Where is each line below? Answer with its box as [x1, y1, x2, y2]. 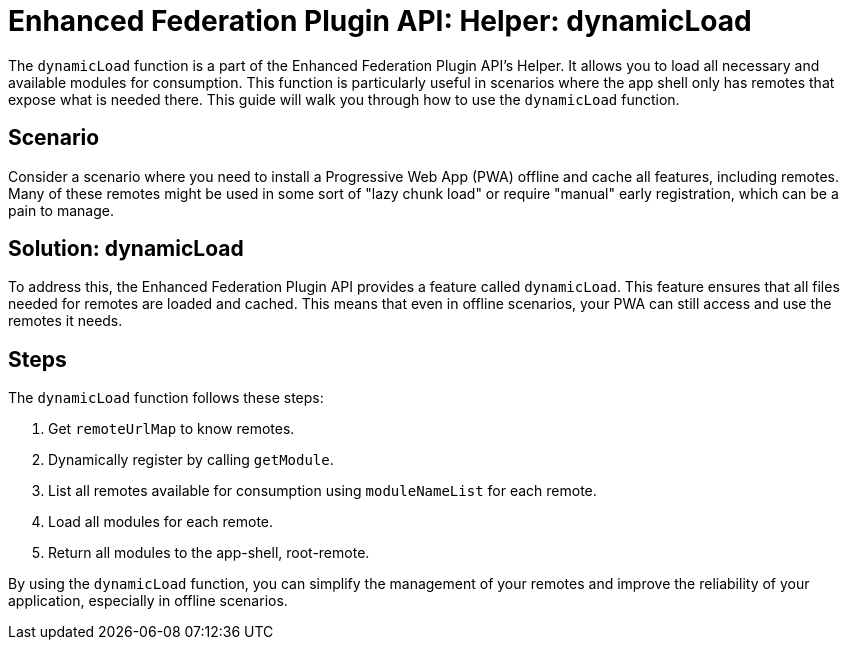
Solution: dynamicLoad [8, 236, 244, 262]
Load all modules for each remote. [48, 513, 274, 531]
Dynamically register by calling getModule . [48, 451, 334, 469]
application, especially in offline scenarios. [8, 592, 288, 610]
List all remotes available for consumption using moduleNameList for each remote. [48, 482, 597, 500]
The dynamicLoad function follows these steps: [8, 389, 324, 407]
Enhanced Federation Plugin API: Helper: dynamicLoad [8, 4, 752, 38]
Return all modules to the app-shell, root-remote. [48, 544, 370, 562]
